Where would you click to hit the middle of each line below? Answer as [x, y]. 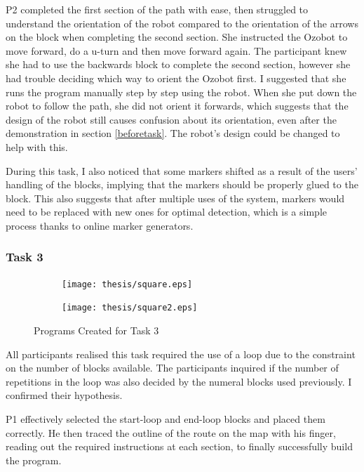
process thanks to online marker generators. [100, 225]
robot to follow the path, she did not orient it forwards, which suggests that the [177, 106]
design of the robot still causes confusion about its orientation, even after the [171, 119]
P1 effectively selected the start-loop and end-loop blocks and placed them [166, 419]
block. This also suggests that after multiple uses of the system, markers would [175, 198]
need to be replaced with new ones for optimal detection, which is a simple [166, 212]
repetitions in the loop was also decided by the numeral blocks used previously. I [179, 381]
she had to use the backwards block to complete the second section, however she [178, 64]
